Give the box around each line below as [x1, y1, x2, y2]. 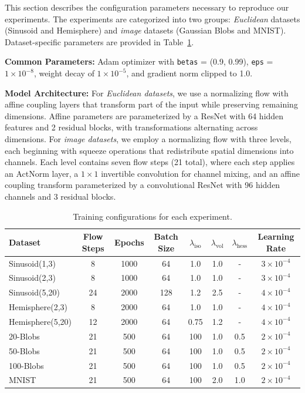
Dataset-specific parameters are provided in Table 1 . [5, 35, 194, 48]
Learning [257, 230, 294, 243]
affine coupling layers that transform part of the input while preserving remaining [5, 98, 298, 110]
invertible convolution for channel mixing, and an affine [101, 167, 300, 179]
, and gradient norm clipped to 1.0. [126, 67, 253, 79]
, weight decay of [33, 67, 94, 79]
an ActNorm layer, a [5, 167, 79, 179]
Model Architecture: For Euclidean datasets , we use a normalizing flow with [5, 86, 289, 99]
